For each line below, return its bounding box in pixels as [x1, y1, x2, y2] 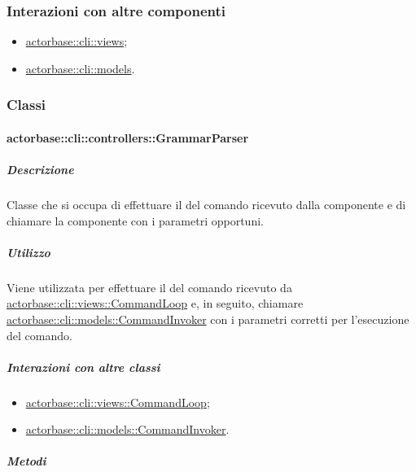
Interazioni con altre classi [7, 358, 160, 375]
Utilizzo [7, 243, 50, 260]
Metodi [7, 452, 46, 470]
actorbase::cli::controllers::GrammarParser [7, 129, 249, 146]
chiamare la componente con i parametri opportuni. [7, 212, 264, 229]
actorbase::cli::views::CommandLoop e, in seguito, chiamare [7, 295, 304, 312]
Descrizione [7, 161, 74, 178]
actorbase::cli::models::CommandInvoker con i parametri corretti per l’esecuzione [7, 310, 409, 327]
